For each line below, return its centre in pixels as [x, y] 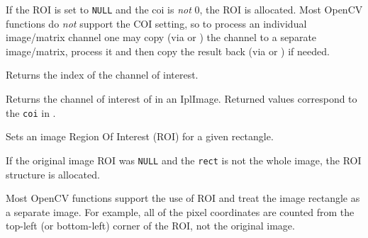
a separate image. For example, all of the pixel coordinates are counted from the [180, 211]
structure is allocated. [53, 174]
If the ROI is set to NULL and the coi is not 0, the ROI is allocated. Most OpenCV [184, 9]
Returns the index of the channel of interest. [102, 75]
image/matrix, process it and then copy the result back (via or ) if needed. [168, 51]
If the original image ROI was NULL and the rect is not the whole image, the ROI [184, 160]
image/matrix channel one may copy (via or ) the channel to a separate [161, 37]
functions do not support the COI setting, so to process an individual [156, 23]
